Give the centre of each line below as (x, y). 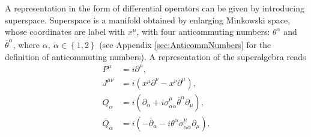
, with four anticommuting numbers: (203, 32)
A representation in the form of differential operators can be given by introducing (155, 8)
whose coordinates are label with (65, 32)
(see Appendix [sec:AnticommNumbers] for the (185, 45)
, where (26, 45)
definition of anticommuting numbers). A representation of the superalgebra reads (155, 56)
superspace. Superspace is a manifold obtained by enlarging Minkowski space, (148, 20)
